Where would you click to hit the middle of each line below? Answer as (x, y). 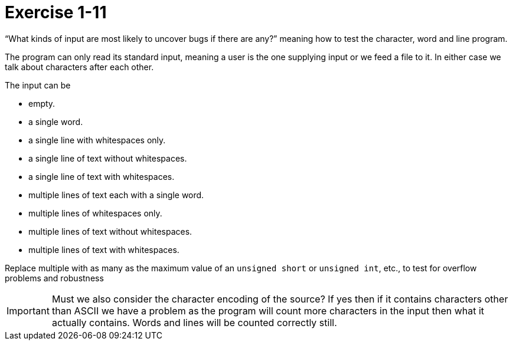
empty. (42, 103)
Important (28, 310)
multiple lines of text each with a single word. (116, 195)
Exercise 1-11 (56, 12)
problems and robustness (54, 278)
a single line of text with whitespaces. (102, 176)
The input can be (38, 85)
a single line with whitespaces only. (97, 140)
